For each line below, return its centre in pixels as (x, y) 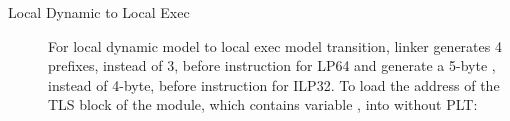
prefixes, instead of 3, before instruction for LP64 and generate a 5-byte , (272, 65)
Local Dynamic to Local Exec (99, 12)
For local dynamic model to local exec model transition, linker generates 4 (275, 45)
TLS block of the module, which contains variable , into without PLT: (263, 104)
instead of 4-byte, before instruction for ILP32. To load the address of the (274, 84)
